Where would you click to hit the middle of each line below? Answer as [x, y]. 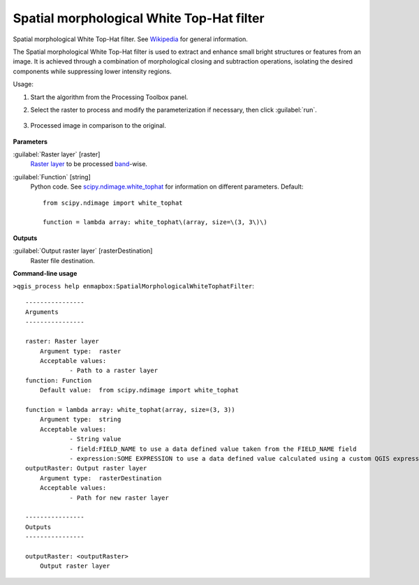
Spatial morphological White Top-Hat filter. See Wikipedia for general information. [130, 39]
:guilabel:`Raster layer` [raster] [57, 154]
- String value [95, 439]
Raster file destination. [63, 260]
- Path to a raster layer [114, 371]
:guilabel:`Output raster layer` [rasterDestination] [83, 251]
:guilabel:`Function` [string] [52, 177]
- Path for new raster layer [119, 498]
